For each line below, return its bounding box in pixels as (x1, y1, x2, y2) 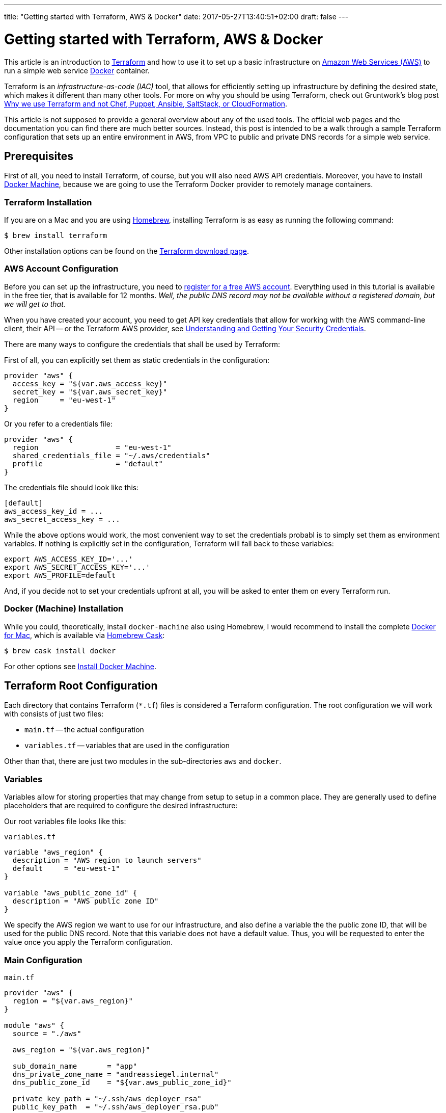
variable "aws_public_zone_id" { (4, 889, 137, 897)
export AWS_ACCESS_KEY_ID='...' (4, 554, 133, 563)
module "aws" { (4, 1021, 65, 1029)
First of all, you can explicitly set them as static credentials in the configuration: (4, 355, 269, 364)
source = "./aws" (12, 1029, 81, 1038)
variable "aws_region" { (4, 848, 103, 857)
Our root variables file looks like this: (4, 817, 126, 826)
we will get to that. (4, 299, 66, 308)
